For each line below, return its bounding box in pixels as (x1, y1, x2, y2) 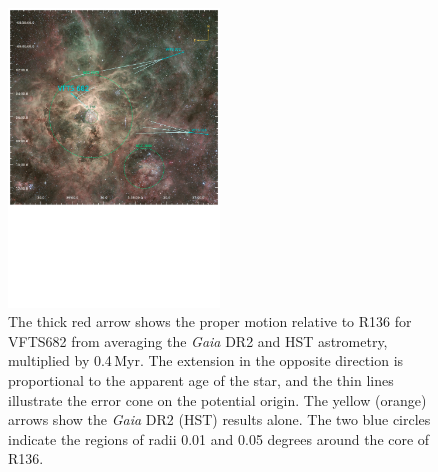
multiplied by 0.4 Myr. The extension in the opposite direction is (8, 350, 404, 371)
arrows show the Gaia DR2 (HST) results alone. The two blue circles (8, 409, 431, 430)
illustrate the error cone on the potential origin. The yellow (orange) (8, 389, 427, 410)
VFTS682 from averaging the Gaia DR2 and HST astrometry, (8, 330, 388, 351)
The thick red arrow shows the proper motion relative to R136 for (8, 311, 412, 332)
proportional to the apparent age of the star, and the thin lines (8, 369, 394, 390)
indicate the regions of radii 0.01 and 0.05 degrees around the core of (8, 428, 430, 449)
